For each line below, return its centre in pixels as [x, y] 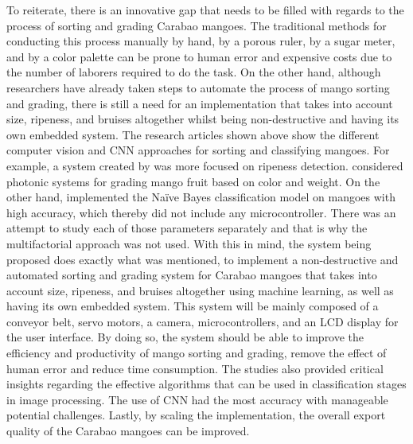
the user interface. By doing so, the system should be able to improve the [185, 337]
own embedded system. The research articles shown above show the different [193, 134]
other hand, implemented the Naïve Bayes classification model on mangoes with [201, 197]
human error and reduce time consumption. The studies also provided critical [195, 368]
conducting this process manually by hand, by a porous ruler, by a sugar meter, [201, 41]
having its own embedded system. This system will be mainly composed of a [193, 306]
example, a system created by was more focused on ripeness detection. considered [205, 165]
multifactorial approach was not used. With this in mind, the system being [189, 243]
